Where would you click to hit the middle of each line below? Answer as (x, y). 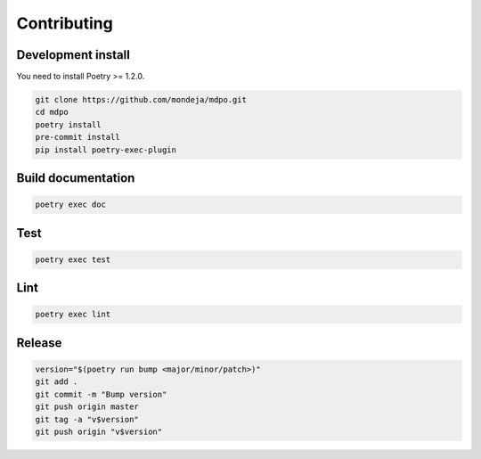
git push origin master (87, 407)
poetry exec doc (71, 205)
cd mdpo (52, 112)
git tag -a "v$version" (87, 419)
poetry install (68, 124)
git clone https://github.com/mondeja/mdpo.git (141, 100)
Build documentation (76, 178)
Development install (73, 55)
